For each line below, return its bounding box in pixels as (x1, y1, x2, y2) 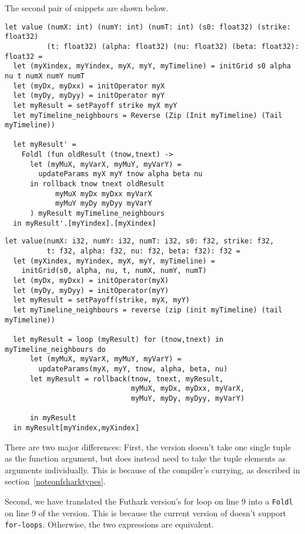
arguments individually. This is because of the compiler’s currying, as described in (5, 463, 300, 476)
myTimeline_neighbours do (5, 345, 106, 354)
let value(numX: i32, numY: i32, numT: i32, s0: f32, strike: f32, (5, 237, 274, 246)
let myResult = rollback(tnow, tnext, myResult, (29, 374, 224, 383)
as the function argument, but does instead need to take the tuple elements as (5, 452, 286, 464)
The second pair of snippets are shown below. (5, 2, 169, 14)
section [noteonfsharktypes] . (5, 475, 106, 487)
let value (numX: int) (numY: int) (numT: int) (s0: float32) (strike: (5, 22, 291, 31)
